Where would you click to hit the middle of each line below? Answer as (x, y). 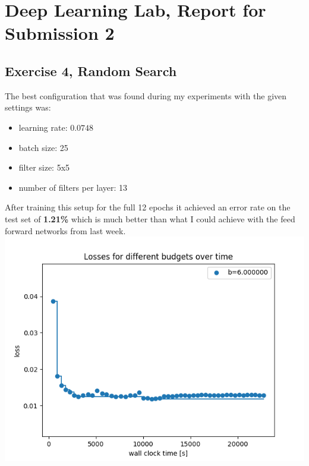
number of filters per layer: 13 (73, 187)
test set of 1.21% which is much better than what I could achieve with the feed (150, 218)
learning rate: (43, 127)
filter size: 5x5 (44, 167)
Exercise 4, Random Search (91, 70)
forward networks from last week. (65, 230)
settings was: (28, 107)
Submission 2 (60, 33)
